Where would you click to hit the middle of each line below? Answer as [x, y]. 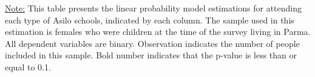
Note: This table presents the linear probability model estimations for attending [154, 8]
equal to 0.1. [28, 66]
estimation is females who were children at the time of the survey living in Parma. [158, 32]
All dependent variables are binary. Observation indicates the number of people [152, 43]
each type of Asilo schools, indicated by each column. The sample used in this [150, 20]
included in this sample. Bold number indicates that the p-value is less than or [151, 55]
